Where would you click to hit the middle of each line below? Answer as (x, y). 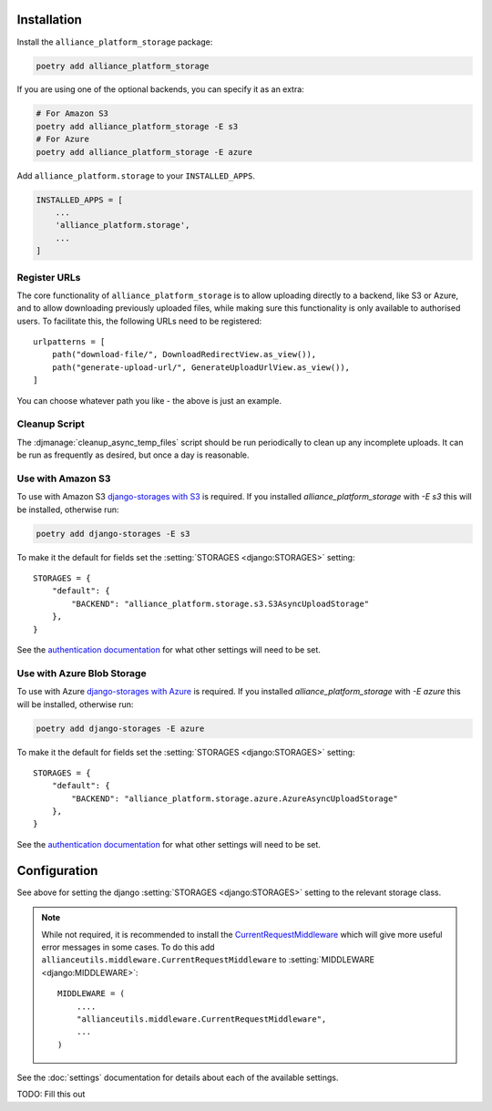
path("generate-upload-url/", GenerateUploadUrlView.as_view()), (201, 367)
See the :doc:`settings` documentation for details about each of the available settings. (178, 1078)
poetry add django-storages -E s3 (113, 534)
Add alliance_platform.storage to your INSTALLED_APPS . (136, 175)
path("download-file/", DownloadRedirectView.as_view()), (184, 355)
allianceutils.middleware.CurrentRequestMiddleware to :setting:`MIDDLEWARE (208, 960)
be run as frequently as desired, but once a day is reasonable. (133, 455)
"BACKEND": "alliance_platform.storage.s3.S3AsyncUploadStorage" (220, 603)
